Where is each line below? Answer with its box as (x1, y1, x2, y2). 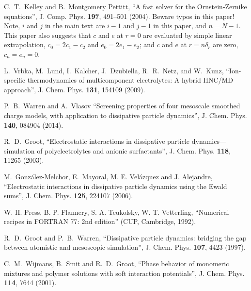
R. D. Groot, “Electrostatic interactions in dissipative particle (4, 136, 190, 146)
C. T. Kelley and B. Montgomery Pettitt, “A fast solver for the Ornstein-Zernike (4, 1, 247, 11)
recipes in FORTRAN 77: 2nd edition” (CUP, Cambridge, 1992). (4, 216, 196, 226)
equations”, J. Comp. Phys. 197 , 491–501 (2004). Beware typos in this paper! (4, 11, 235, 21)
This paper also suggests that (4, 30, 91, 40)
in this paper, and (153, 20, 206, 31)
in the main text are (45, 20, 105, 31)
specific (4, 75, 26, 85)
